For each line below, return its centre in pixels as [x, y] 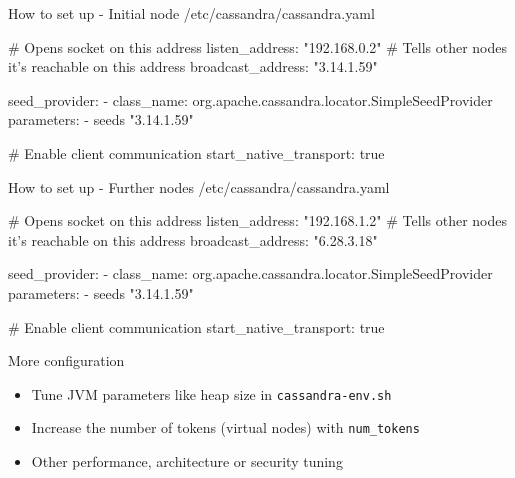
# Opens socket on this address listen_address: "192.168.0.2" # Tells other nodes [257, 46]
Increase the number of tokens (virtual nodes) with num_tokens [225, 427]
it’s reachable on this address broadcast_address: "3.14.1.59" [193, 66]
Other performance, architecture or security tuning [187, 461]
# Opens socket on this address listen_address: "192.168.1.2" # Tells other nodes [257, 220]
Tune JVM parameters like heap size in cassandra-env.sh [211, 393]
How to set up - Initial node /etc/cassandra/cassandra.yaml [191, 13]
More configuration [66, 360]
